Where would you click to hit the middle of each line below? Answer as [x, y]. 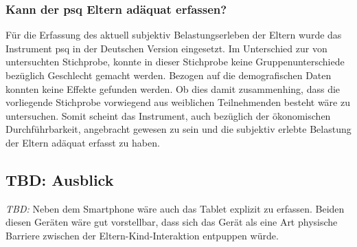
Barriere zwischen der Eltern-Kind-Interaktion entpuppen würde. [142, 235]
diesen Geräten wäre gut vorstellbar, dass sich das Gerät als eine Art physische [172, 222]
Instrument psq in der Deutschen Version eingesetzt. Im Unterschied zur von [166, 48]
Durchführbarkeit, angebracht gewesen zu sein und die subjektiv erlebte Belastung [178, 129]
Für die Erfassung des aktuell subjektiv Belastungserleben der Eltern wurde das [174, 35]
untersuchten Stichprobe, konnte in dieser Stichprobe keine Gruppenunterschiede [175, 62]
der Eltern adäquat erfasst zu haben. [83, 142]
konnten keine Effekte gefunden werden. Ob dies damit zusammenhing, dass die [173, 88]
